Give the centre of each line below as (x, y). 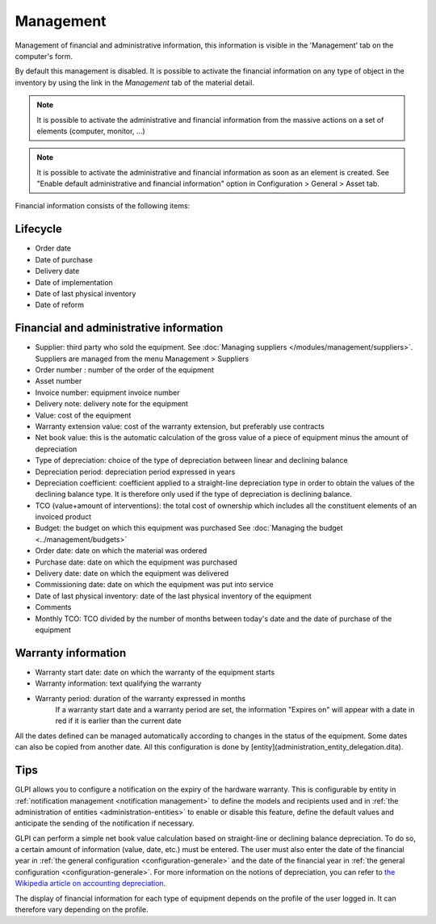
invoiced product (63, 517)
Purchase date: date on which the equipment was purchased (136, 562)
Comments (53, 607)
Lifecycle (38, 229)
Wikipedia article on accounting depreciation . (90, 884)
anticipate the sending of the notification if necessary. (105, 823)
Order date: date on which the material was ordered (121, 551)
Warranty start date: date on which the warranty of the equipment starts (155, 672)
